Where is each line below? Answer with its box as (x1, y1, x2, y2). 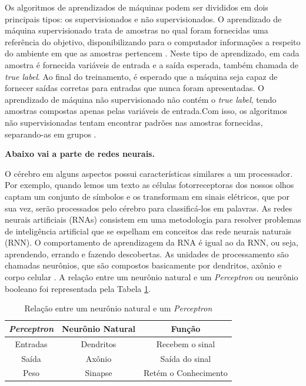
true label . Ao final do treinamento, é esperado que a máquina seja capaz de (5, 70, 278, 82)
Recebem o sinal (156, 337, 215, 350)
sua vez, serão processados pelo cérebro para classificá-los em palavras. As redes (5, 202, 292, 214)
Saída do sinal (160, 352, 211, 364)
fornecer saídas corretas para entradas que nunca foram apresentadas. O (5, 82, 264, 94)
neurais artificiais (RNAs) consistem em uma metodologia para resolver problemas (5, 213, 301, 226)
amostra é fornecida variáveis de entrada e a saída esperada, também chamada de (5, 58, 298, 71)
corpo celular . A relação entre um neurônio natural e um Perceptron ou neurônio (5, 271, 298, 283)
